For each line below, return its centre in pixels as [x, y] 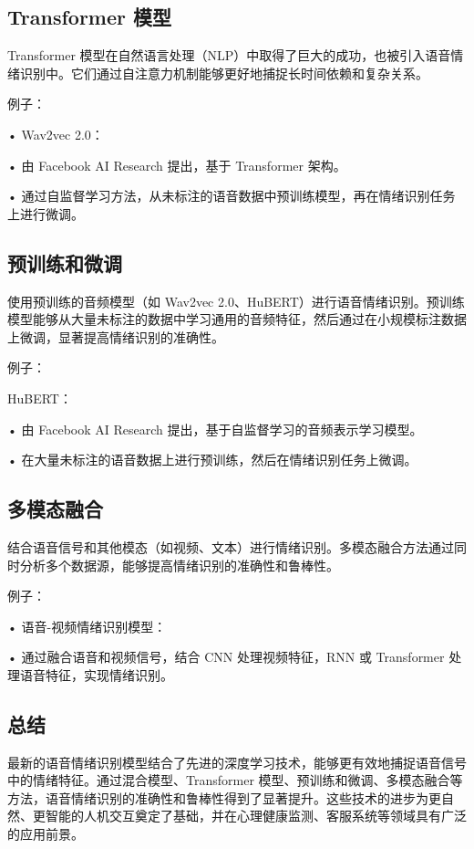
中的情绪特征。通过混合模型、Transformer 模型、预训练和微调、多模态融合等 [235, 780]
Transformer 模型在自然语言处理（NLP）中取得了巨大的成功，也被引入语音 [229, 55]
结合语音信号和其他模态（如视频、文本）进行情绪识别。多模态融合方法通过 [231, 546]
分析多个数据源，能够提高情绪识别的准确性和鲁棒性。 [179, 565]
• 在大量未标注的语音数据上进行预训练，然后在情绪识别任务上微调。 [212, 460]
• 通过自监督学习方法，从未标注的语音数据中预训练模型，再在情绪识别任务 [232, 196]
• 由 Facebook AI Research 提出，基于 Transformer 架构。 [177, 165]
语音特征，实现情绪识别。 [96, 674]
